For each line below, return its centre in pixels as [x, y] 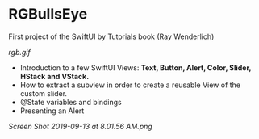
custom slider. [43, 93]
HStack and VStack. [54, 76]
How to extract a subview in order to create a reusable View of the [130, 85]
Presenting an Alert [52, 111]
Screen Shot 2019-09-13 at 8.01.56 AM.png [81, 126]
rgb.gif [19, 52]
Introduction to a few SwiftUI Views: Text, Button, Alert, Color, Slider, [136, 67]
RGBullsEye [48, 14]
